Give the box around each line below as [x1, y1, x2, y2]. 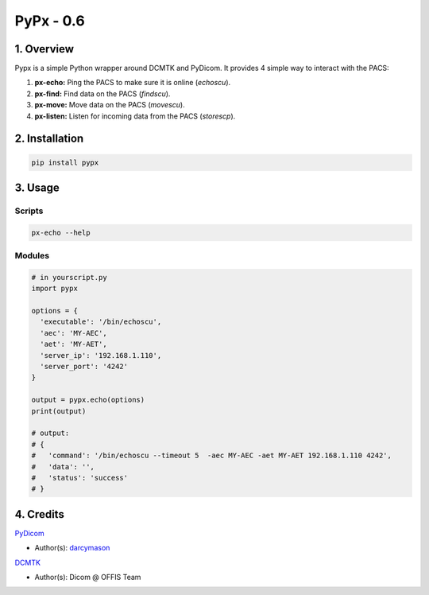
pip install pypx [31, 157, 99, 167]
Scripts [14, 205, 44, 216]
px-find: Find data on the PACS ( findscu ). [34, 88, 171, 99]
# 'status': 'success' [31, 473, 129, 482]
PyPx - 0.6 [14, 12, 85, 29]
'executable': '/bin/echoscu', [40, 317, 162, 326]
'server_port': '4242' [40, 362, 129, 371]
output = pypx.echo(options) [31, 395, 145, 405]
